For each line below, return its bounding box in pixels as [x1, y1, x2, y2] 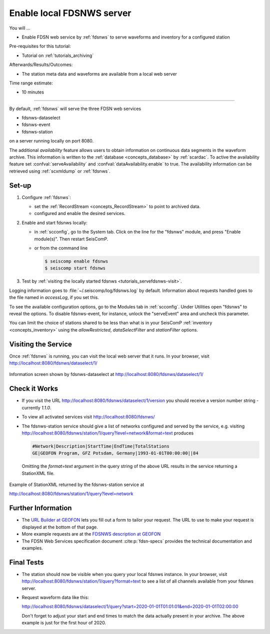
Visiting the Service [9, 340, 72, 348]
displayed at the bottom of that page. [21, 524, 98, 530]
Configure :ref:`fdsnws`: [21, 194, 71, 200]
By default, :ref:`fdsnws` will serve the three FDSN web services [9, 105, 141, 111]
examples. [21, 545, 43, 551]
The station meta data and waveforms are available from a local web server [21, 70, 177, 77]
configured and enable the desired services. [34, 210, 125, 216]
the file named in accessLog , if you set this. [9, 294, 99, 300]
